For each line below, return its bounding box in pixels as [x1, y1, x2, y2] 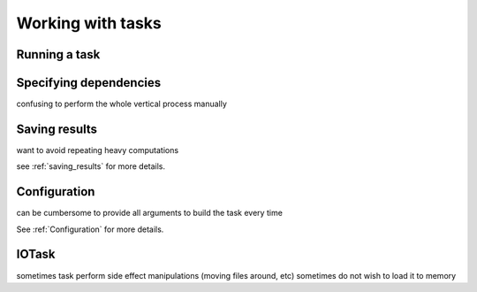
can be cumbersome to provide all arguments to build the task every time [16, 208, 283, 219]
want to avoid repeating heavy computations [16, 144, 179, 155]
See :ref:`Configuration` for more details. [16, 224, 164, 234]
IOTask [16, 247, 57, 262]
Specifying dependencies [16, 75, 162, 90]
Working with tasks [16, 13, 163, 33]
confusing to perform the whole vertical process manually [16, 98, 227, 110]
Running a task [16, 47, 101, 62]
